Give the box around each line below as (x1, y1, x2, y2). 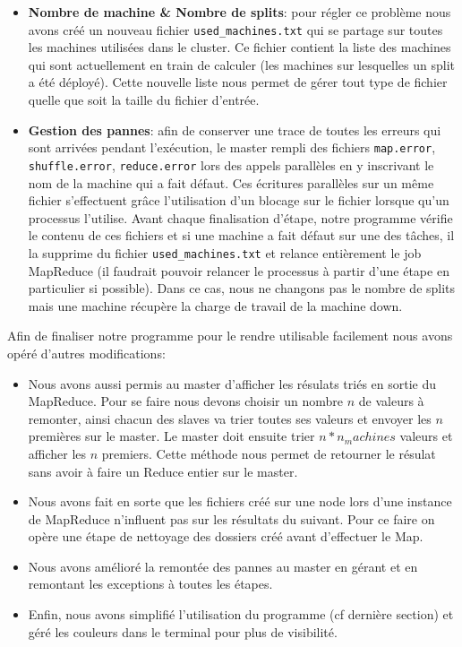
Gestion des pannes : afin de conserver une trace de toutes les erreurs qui (28, 120, 441, 139)
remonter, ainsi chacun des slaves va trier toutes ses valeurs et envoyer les (28, 409, 432, 427)
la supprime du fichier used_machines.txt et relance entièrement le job (28, 243, 422, 262)
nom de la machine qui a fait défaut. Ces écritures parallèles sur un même (28, 173, 434, 192)
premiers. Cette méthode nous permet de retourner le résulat (101, 444, 436, 462)
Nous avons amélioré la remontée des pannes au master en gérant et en (28, 556, 418, 575)
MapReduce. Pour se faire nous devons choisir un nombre (28, 392, 344, 410)
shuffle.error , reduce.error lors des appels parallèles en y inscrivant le (28, 155, 434, 174)
